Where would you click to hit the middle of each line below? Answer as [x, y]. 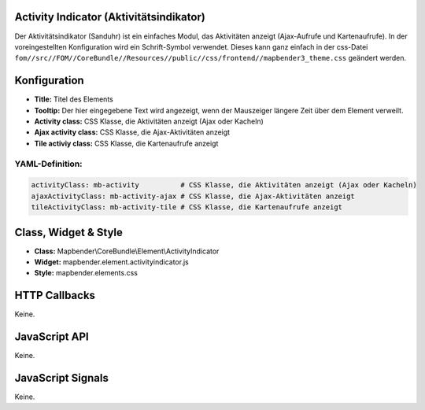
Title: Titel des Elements [74, 99]
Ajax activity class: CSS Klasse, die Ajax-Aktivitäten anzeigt [132, 132]
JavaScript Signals [62, 378]
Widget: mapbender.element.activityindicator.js [111, 262]
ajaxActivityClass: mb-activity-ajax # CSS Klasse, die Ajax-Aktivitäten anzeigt [193, 196]
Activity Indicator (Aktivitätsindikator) [110, 17]
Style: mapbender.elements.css [86, 273]
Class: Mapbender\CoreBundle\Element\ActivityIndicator [127, 251]
